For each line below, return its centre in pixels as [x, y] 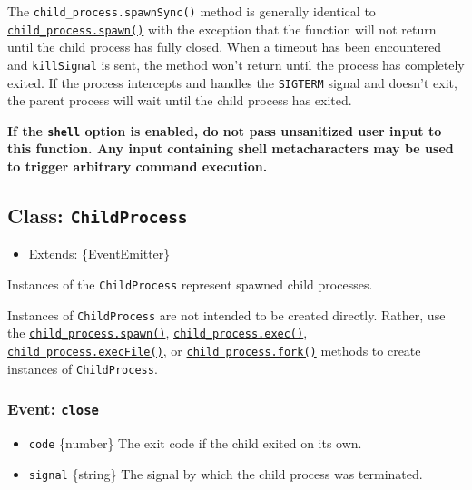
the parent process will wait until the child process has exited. [180, 100]
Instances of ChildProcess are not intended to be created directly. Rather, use [226, 314]
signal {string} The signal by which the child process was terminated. [226, 473]
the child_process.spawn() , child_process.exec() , [157, 333]
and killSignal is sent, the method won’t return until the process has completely [236, 64]
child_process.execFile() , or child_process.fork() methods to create [214, 350]
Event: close [53, 409]
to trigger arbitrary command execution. [138, 167]
